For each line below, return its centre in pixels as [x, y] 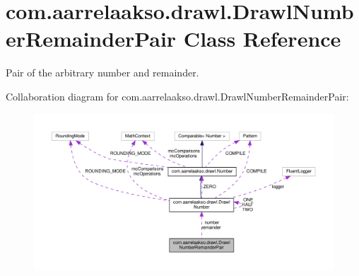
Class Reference [262, 39]
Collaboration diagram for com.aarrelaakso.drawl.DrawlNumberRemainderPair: [177, 96]
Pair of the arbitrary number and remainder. [102, 73]
